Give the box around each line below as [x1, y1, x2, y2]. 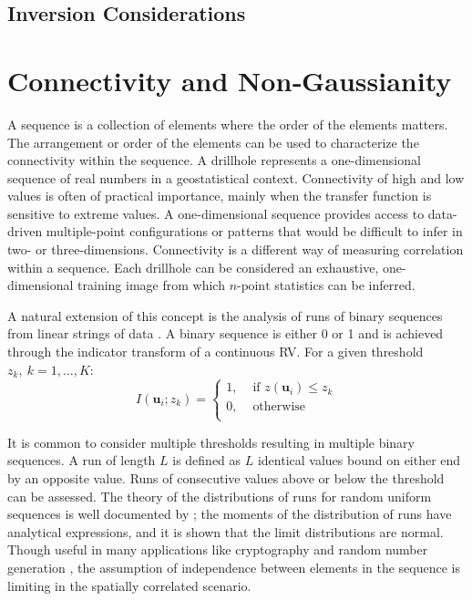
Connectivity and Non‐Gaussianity [7, 61, 452, 98]
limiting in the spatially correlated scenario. [7, 575, 251, 595]
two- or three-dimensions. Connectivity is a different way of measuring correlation [7, 240, 464, 259]
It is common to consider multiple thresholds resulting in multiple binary [7, 432, 416, 451]
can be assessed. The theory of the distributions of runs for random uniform [7, 486, 432, 505]
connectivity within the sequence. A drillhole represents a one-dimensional [7, 150, 421, 170]
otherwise [252, 399, 306, 413]
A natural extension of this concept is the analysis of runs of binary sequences [7, 306, 443, 325]
